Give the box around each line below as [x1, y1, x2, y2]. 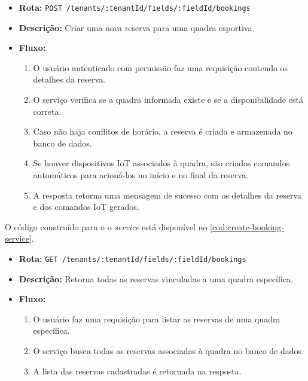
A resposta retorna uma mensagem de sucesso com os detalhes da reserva [33, 188, 301, 201]
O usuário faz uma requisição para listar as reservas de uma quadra [33, 312, 280, 325]
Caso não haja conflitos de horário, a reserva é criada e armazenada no [33, 125, 292, 138]
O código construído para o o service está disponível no [5, 220, 208, 233]
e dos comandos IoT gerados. [33, 200, 139, 213]
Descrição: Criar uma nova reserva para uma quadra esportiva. [19, 21, 255, 33]
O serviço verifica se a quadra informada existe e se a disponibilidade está [33, 93, 303, 106]
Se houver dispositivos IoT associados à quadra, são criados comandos [33, 157, 290, 169]
